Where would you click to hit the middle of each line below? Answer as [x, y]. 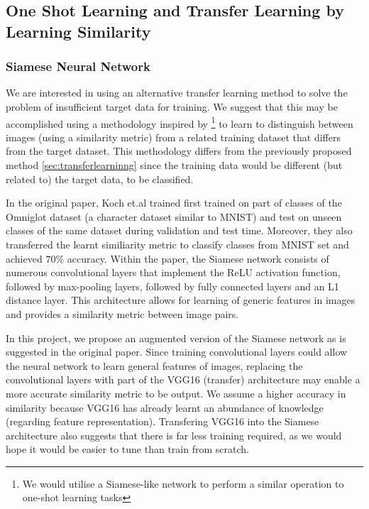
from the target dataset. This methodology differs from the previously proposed [179, 151]
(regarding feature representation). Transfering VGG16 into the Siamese [163, 421]
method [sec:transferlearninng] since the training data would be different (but [174, 165]
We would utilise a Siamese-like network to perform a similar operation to [183, 483]
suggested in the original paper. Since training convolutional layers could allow [177, 352]
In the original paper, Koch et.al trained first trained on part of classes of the [174, 203]
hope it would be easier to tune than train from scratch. [127, 449]
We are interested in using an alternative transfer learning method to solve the [177, 93]
